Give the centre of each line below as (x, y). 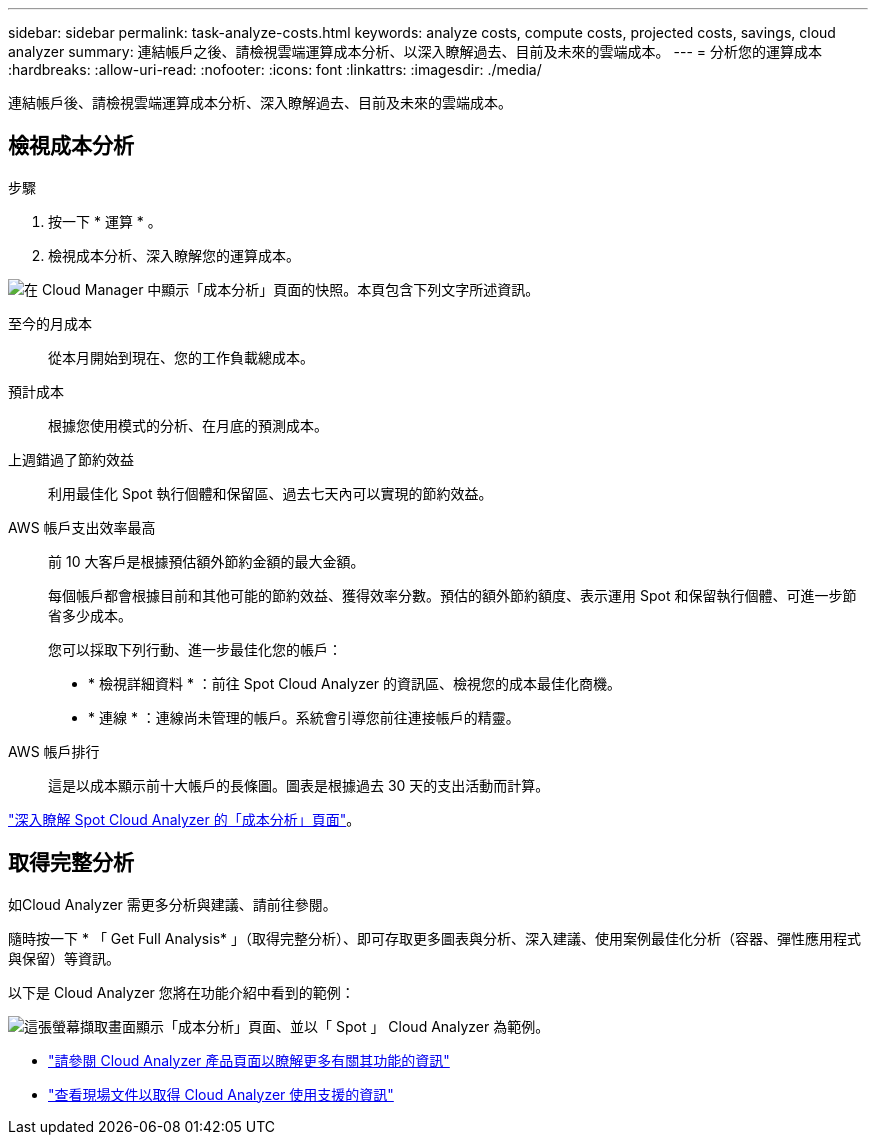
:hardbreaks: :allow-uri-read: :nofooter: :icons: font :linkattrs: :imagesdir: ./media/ (275, 69)
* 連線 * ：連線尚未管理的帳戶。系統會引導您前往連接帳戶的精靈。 (304, 717)
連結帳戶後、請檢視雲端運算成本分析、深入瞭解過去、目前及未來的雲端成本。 (260, 102)
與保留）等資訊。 (64, 958)
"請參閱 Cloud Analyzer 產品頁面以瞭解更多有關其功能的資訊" (249, 1060)
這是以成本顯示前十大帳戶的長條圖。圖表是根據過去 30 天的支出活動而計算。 (299, 785)
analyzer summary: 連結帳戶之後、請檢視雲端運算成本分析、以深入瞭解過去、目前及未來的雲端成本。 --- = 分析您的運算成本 (415, 51)
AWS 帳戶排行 (54, 751)
